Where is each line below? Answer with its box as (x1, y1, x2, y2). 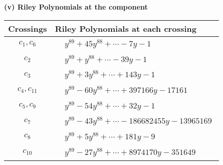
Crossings (8, 22, 47, 34)
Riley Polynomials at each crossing (55, 22, 197, 34)
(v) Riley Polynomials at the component (4, 2, 148, 12)
